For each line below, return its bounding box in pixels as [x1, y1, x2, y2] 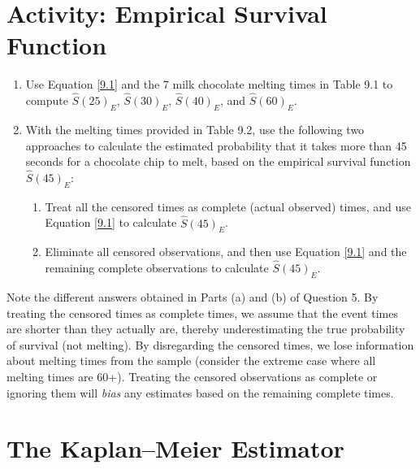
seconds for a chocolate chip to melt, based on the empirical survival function [25, 153, 411, 170]
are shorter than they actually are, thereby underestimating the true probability [6, 320, 405, 337]
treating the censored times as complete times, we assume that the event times [6, 304, 398, 321]
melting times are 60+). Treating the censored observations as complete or [6, 367, 378, 384]
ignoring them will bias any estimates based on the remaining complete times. [6, 384, 394, 401]
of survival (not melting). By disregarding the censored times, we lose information [6, 336, 414, 353]
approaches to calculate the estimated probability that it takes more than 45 [25, 137, 407, 154]
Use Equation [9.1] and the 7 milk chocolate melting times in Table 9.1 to [25, 76, 393, 93]
